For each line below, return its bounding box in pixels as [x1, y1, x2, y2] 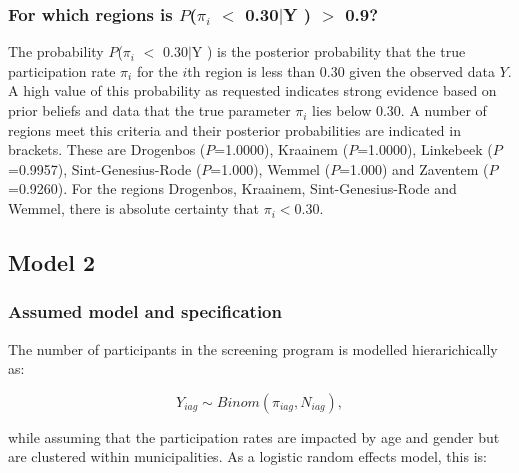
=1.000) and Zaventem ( [339, 158, 489, 179]
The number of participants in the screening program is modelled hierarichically [8, 338, 498, 359]
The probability [8, 41, 104, 62]
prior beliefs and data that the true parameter [8, 100, 291, 121]
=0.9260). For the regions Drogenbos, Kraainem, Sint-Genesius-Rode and [8, 178, 457, 199]
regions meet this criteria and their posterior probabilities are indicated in [8, 119, 461, 140]
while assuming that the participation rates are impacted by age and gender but [8, 426, 500, 447]
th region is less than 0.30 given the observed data [187, 60, 495, 81]
